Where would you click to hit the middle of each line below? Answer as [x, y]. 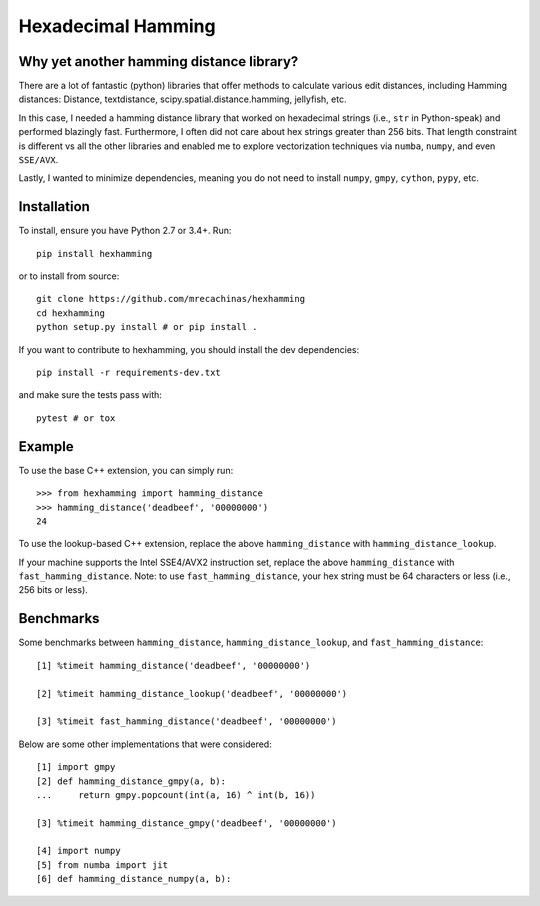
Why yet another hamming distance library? [158, 61]
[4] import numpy [78, 851]
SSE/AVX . [38, 160]
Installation [54, 206]
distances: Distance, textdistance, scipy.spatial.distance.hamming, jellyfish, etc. [182, 99]
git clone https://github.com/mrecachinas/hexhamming [170, 299]
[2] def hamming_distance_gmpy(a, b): [131, 781]
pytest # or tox [76, 418]
